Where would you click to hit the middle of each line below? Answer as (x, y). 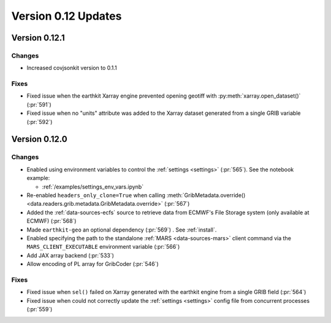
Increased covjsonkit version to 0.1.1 (72, 68)
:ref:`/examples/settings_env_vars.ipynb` (93, 187)
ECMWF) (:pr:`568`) (51, 221)
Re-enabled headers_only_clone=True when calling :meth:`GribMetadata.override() (136, 195)
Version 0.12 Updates (67, 16)
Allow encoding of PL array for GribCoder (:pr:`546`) (93, 264)
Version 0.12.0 (39, 139)
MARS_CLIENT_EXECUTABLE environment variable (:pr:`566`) (103, 247)
